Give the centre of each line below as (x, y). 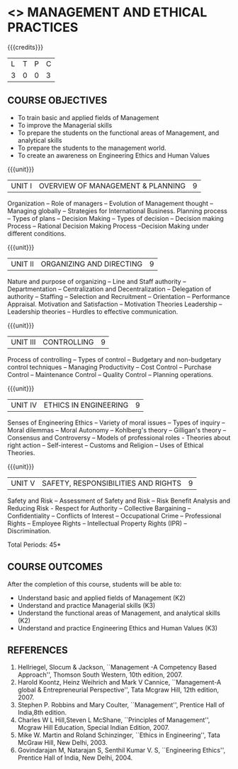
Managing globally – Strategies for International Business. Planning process (118, 211)
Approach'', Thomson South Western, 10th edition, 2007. (100, 675)
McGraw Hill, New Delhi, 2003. (62, 743)
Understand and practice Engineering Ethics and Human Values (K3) (118, 628)
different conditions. (37, 233)
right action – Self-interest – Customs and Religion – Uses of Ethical (106, 445)
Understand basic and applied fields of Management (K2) (101, 598)
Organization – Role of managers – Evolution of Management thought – (110, 203)
